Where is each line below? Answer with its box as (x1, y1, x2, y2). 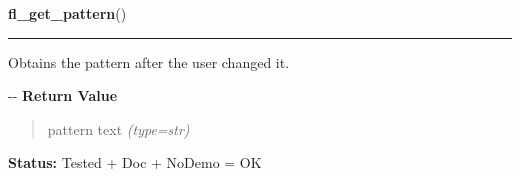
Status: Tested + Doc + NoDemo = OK (8, 152, 262, 173)
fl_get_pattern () (8, 3, 127, 23)
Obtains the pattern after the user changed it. (8, 51, 290, 72)
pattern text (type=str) (47, 118, 190, 139)
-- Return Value (8, 85, 118, 106)
